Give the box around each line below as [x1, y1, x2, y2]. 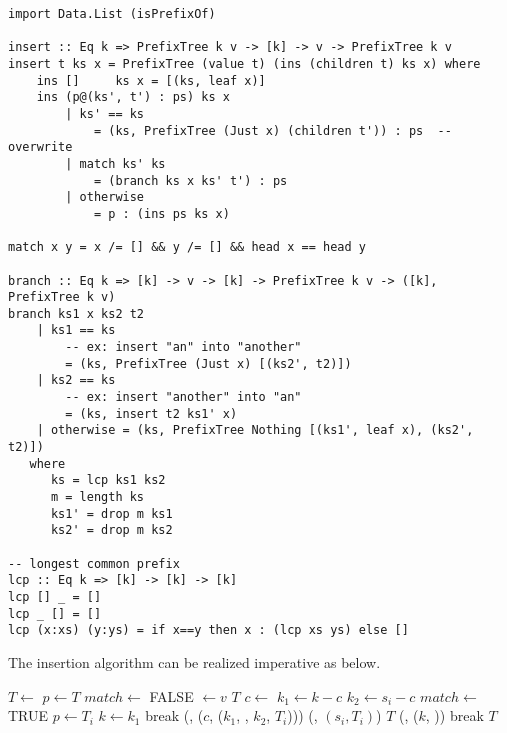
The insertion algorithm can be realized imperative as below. [8, 651, 381, 672]
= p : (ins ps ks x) [93, 206, 230, 221]
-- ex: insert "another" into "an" [65, 390, 302, 405]
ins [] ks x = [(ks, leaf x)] [36, 73, 266, 88]
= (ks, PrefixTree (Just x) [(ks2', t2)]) [65, 356, 352, 371]
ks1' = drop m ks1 [50, 506, 173, 521]
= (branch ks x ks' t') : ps [93, 173, 288, 188]
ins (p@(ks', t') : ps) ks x [36, 90, 230, 105]
